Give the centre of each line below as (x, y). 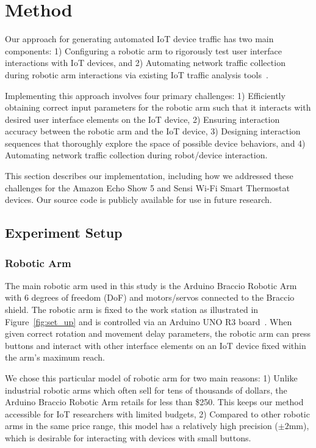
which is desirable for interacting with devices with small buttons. (128, 437)
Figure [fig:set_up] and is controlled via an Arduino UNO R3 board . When (149, 321)
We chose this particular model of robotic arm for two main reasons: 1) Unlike (151, 378)
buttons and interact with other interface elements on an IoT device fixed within (156, 345)
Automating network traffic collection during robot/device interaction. (136, 155)
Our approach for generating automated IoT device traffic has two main (139, 39)
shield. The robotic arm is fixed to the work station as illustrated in (132, 310)
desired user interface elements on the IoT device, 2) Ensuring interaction (142, 119)
